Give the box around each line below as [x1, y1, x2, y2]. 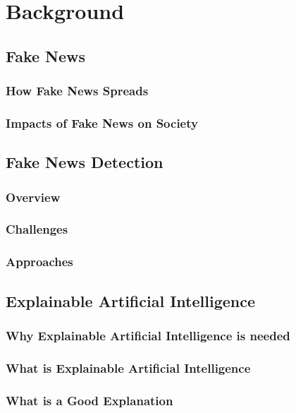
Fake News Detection [6, 151, 164, 173]
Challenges [6, 220, 68, 238]
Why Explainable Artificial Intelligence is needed [6, 326, 290, 344]
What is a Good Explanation [6, 391, 173, 409]
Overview [6, 188, 61, 205]
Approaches [6, 253, 73, 270]
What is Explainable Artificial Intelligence [6, 359, 251, 376]
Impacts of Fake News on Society [6, 114, 198, 131]
